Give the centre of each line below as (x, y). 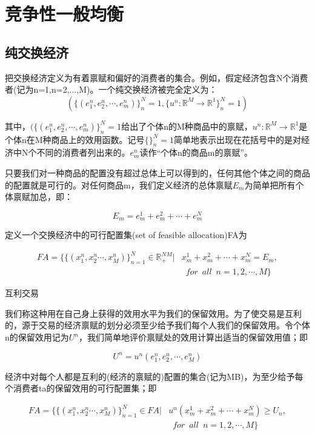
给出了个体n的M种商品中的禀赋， (187, 126)
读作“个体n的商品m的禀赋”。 (196, 152)
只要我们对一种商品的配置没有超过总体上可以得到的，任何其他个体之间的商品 (157, 172)
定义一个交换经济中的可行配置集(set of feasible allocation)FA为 (126, 235)
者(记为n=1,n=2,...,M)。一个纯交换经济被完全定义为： (111, 89)
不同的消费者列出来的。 (83, 152)
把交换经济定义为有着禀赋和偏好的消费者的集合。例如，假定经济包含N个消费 (157, 77)
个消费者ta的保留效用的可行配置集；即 (81, 388)
